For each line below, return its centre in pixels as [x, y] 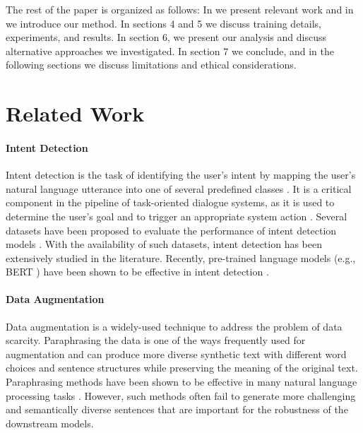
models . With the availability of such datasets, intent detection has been [164, 244]
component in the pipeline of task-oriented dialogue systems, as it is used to [170, 202]
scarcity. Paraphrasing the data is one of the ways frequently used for [156, 340]
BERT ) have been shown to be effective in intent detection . [137, 272]
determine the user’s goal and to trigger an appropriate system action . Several [177, 216]
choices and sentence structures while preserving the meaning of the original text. [182, 368]
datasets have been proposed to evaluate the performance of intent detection [171, 230]
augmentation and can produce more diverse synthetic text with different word [176, 354]
